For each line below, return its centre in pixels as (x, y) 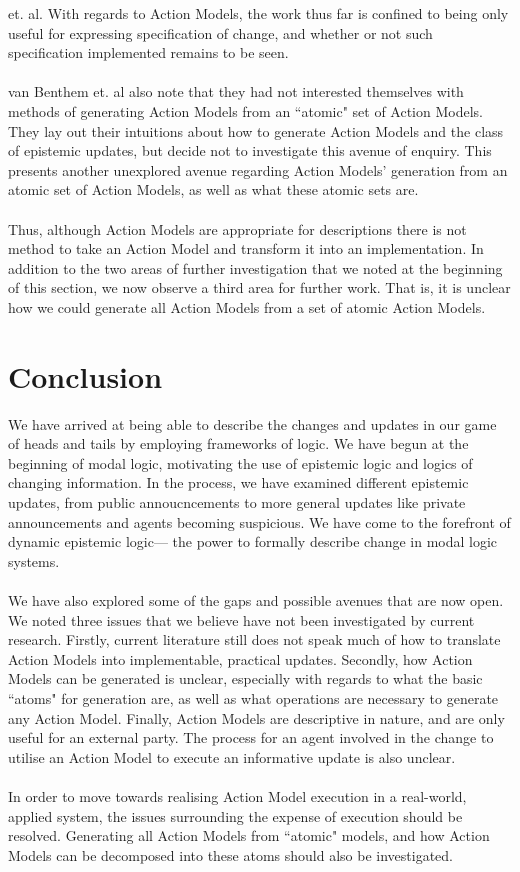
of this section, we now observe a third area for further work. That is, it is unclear (259, 287)
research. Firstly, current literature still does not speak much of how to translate (254, 639)
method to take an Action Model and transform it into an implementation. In (246, 248)
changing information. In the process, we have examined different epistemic (238, 482)
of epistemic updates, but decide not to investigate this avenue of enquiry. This (250, 150)
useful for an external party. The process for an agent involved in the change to (251, 737)
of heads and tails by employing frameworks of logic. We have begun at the (238, 443)
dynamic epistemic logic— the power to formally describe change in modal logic (253, 541)
